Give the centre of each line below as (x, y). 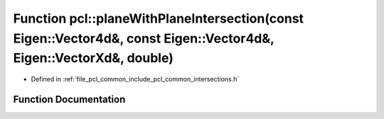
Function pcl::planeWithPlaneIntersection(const (159, 18)
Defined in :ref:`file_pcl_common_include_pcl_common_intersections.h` (135, 79)
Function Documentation (69, 99)
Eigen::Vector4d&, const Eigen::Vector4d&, (144, 38)
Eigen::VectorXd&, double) (94, 58)
